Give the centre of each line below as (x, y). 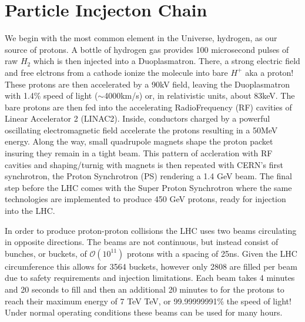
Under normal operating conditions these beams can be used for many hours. (144, 312)
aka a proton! (269, 72)
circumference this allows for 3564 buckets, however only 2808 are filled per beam (151, 266)
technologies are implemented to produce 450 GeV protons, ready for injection (145, 199)
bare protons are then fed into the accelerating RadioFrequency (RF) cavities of (148, 107)
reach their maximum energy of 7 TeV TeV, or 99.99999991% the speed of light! (148, 301)
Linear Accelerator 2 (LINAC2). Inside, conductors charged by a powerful (138, 118)
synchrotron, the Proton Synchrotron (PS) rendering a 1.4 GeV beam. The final (148, 176)
